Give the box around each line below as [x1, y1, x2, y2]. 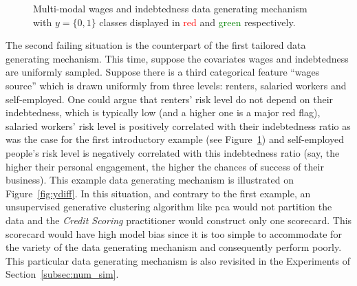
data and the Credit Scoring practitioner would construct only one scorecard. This [6, 212, 352, 227]
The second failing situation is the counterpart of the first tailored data [6, 38, 306, 52]
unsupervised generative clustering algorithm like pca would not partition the [6, 199, 332, 214]
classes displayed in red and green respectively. [99, 14, 296, 29]
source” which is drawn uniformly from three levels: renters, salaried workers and [6, 78, 347, 92]
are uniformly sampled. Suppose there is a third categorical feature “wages [6, 65, 320, 79]
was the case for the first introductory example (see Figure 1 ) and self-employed [6, 132, 344, 146]
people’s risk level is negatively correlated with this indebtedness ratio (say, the [6, 145, 340, 159]
